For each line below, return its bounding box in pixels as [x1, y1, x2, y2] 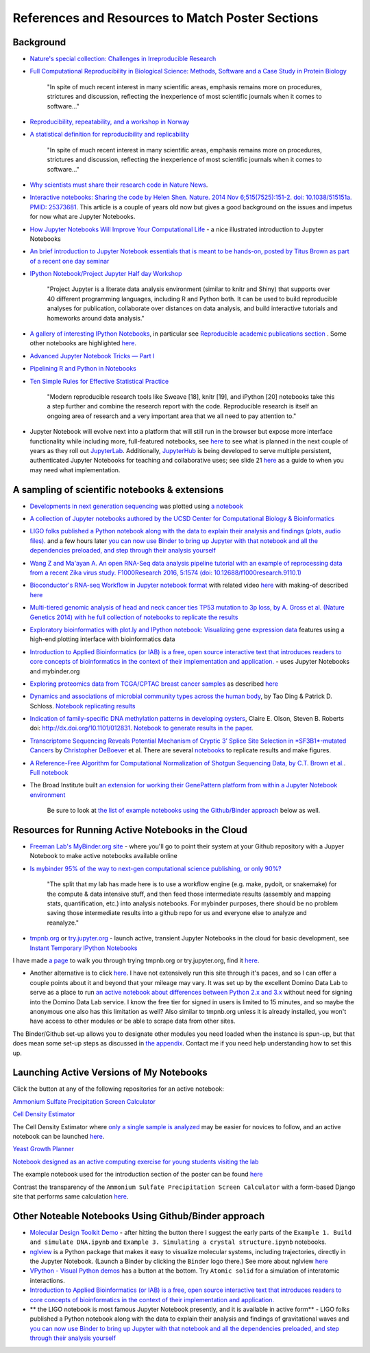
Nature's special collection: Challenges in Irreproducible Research [29, 55, 217, 63]
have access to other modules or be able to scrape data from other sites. [29, 1017, 236, 1026]
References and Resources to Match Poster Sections [12, 10, 319, 25]
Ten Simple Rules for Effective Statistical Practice [29, 377, 169, 385]
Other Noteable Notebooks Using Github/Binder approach [12, 1210, 265, 1222]
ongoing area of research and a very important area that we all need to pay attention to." [47, 412, 297, 420]
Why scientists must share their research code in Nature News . [29, 181, 208, 189]
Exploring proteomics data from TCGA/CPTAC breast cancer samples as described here [29, 680, 279, 688]
